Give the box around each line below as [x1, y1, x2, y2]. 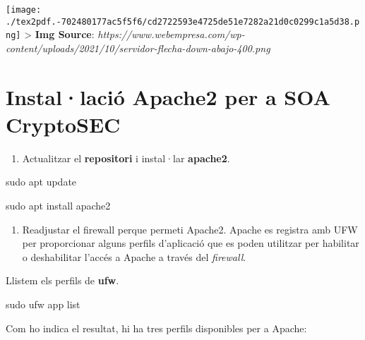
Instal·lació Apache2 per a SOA [6, 82, 330, 111]
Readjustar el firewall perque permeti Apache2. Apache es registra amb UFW [22, 221, 358, 236]
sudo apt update [6, 174, 77, 189]
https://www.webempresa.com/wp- [97, 27, 245, 42]
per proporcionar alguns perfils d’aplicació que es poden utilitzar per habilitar [22, 236, 359, 250]
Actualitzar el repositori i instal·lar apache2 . [22, 150, 230, 165]
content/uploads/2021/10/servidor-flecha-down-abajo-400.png [6, 40, 270, 55]
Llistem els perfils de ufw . [6, 273, 119, 288]
